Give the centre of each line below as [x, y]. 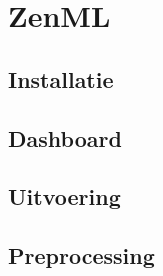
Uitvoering [64, 196]
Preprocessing [81, 255]
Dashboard [65, 137]
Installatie [61, 78]
